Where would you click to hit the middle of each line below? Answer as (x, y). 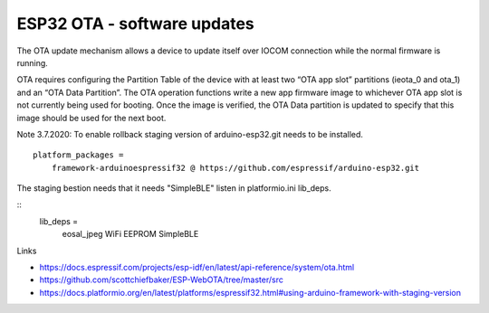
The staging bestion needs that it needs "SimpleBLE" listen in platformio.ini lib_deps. (174, 188)
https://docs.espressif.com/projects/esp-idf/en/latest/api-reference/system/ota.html (197, 268)
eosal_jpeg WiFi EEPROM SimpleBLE (130, 234)
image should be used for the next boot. (91, 118)
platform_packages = (78, 155)
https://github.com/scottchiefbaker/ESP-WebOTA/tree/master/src (162, 280)
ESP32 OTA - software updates (136, 24)
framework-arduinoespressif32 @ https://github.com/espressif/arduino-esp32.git (235, 168)
